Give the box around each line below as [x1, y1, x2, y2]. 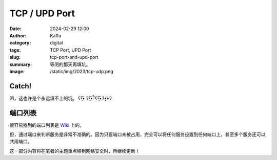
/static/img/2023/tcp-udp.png [50, 68, 114, 74]
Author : [9, 32, 27, 38]
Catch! [9, 82, 32, 90]
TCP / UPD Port [9, 8, 75, 19]
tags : [9, 47, 21, 53]
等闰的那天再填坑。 [50, 61, 91, 67]
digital [50, 40, 63, 46]
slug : [9, 54, 21, 60]
